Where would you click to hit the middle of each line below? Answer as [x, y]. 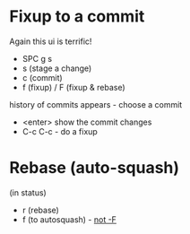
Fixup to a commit [77, 17]
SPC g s [37, 58]
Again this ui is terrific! [51, 41]
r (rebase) [41, 210]
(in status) [28, 192]
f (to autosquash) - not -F [69, 219]
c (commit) [42, 77]
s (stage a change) [57, 68]
